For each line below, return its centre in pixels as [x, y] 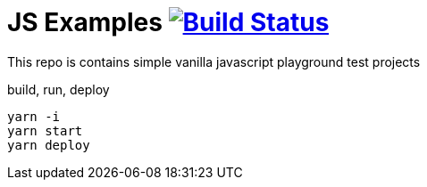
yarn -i [34, 116]
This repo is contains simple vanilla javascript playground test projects [214, 61]
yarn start [45, 130]
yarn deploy [49, 145]
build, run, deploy [59, 89]
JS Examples [85, 22]
